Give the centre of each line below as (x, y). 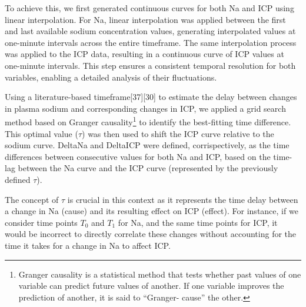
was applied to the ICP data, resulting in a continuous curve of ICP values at (144, 54)
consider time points (41, 222)
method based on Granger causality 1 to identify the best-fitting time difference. (148, 121)
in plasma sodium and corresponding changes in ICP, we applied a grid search (145, 108)
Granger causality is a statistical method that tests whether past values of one (160, 274)
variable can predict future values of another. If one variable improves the (151, 286)
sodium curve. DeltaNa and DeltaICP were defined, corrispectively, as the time (147, 145)
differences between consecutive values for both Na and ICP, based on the (138, 156)
